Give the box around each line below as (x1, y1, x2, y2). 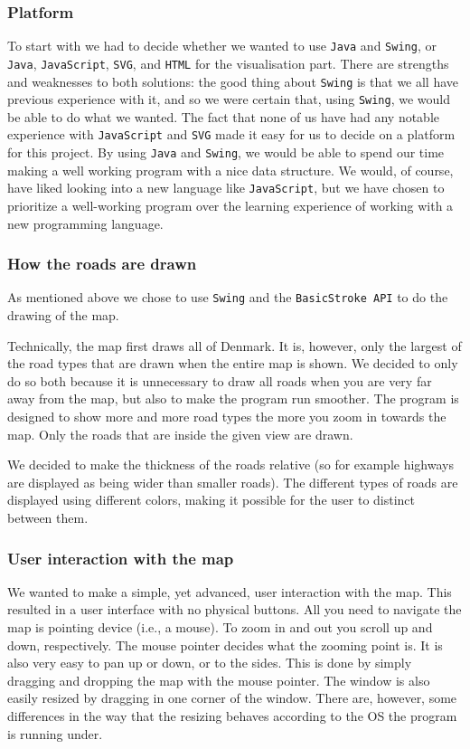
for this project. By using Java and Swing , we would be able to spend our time (7, 143, 445, 162)
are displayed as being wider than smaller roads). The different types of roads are (7, 472, 458, 491)
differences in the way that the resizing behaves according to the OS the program (7, 706, 457, 725)
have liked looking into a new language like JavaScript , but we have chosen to (7, 178, 445, 197)
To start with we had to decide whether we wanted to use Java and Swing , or (7, 36, 437, 55)
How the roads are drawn (7, 252, 197, 275)
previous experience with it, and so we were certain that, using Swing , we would (7, 90, 450, 109)
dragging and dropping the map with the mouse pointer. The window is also (7, 670, 430, 689)
